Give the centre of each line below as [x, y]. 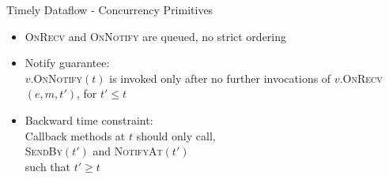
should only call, [176, 135]
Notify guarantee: [67, 63]
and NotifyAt [128, 151]
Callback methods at [75, 135]
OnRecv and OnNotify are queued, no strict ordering [156, 36]
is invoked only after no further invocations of [220, 78]
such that [48, 166]
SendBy [43, 151]
